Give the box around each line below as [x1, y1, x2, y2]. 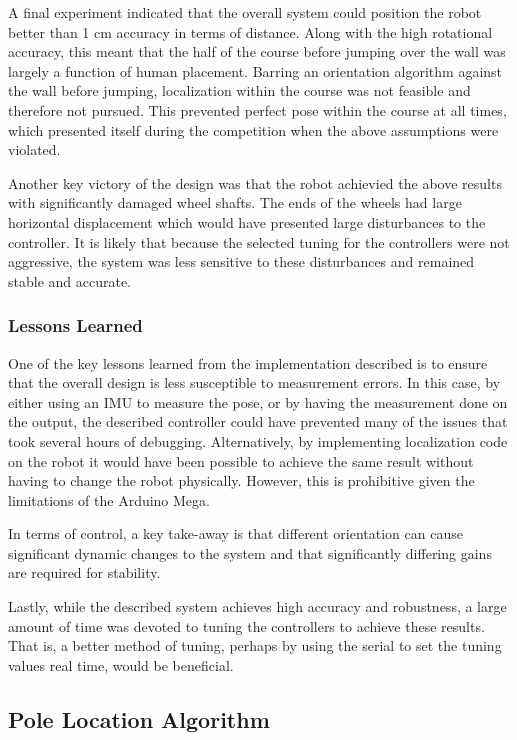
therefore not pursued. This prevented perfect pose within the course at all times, [8, 99, 507, 120]
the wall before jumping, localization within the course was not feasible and [8, 80, 471, 101]
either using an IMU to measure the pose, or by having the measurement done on [8, 391, 508, 412]
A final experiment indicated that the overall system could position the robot [8, 2, 482, 22]
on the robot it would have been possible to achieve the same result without [8, 450, 474, 471]
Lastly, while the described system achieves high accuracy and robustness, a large [8, 596, 507, 617]
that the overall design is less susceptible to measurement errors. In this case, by [8, 372, 501, 393]
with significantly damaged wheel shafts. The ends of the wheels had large [8, 192, 462, 213]
